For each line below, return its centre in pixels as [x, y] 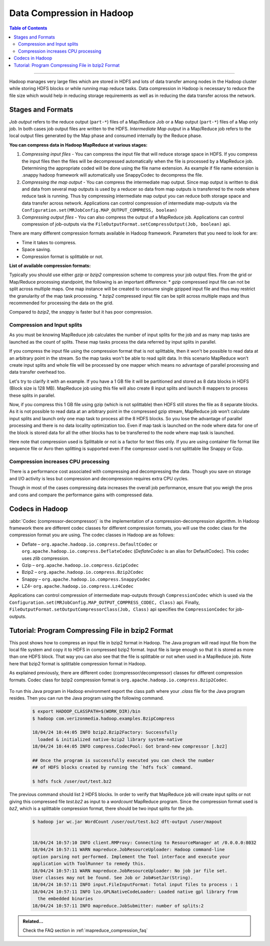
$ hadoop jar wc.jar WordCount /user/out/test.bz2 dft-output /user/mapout [127, 821]
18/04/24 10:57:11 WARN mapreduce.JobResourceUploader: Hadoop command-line [128, 850]
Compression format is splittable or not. [62, 256]
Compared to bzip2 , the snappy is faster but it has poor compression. [81, 312]
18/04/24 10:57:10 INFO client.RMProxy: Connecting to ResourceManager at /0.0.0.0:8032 [144, 843]
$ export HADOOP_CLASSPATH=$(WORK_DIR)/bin [86, 711]
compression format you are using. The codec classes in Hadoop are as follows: [92, 535]
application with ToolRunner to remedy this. [89, 864]
